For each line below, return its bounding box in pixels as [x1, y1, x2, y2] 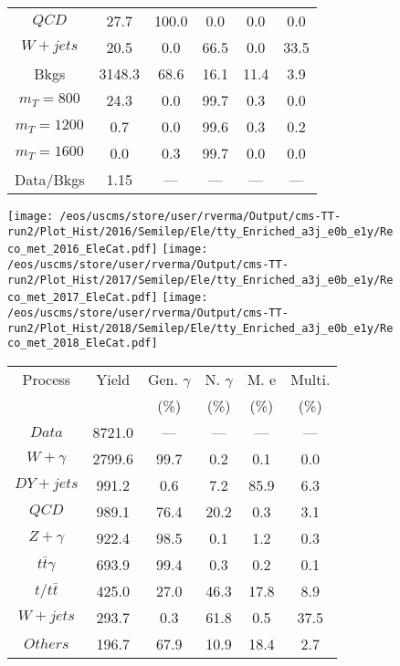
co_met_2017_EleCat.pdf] [7, 291, 158, 305]
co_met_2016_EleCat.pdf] [7, 243, 158, 256]
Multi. [290, 368, 331, 390]
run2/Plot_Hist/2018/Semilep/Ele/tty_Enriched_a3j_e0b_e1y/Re [7, 321, 394, 335]
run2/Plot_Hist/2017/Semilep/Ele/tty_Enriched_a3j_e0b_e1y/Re [7, 273, 394, 286]
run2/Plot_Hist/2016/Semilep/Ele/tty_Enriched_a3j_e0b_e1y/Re [7, 224, 394, 238]
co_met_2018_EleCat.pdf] [7, 337, 158, 350]
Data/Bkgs [15, 169, 85, 190]
